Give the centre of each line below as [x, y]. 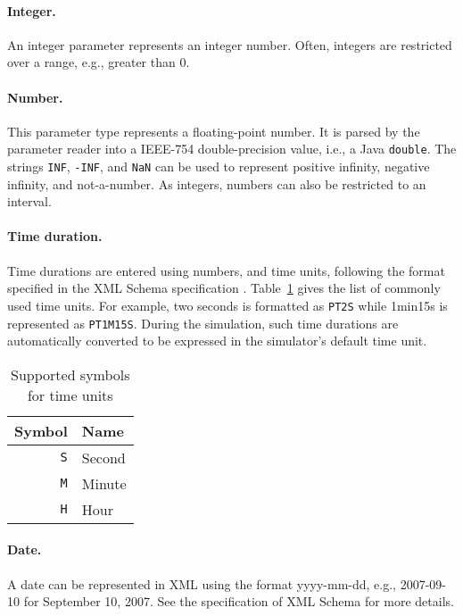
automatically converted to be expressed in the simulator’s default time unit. [217, 341]
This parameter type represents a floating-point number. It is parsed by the [214, 131]
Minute [104, 483]
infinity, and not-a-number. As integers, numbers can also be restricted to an [217, 183]
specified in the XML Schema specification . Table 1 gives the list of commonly [224, 288]
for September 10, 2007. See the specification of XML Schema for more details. [239, 601]
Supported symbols [70, 374]
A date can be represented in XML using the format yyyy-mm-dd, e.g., [202, 583]
